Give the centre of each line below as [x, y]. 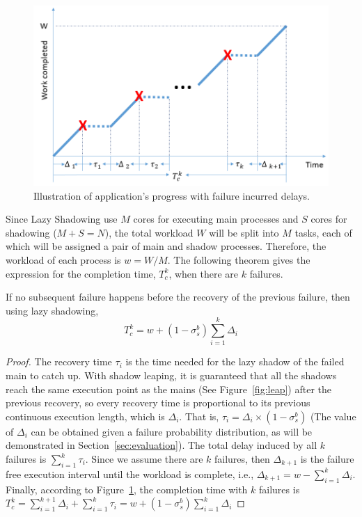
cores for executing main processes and [216, 219]
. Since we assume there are [144, 459]
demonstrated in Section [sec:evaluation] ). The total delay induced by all [162, 445]
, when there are [204, 273]
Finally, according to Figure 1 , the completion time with [127, 489]
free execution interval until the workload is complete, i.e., [130, 474]
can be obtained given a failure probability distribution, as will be [172, 431]
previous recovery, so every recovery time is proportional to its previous [158, 403]
